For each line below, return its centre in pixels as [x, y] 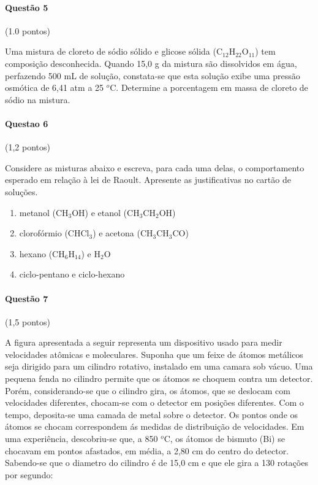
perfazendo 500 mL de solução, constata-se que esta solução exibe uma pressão [153, 75]
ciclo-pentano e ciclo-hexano [72, 274]
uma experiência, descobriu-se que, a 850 [81, 439]
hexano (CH [42, 253]
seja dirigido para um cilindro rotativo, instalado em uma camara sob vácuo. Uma [159, 366]
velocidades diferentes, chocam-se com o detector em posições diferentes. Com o [154, 402]
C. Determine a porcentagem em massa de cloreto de [209, 87]
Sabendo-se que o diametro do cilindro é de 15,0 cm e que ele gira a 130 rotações [157, 463]
